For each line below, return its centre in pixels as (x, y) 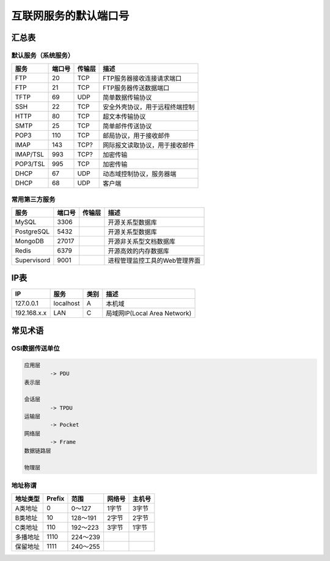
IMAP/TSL (30, 155)
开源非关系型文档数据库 (141, 241)
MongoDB (29, 241)
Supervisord (33, 260)
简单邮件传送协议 (127, 127)
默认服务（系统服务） (43, 55)
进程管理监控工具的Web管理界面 (154, 261)
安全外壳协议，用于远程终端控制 (149, 107)
